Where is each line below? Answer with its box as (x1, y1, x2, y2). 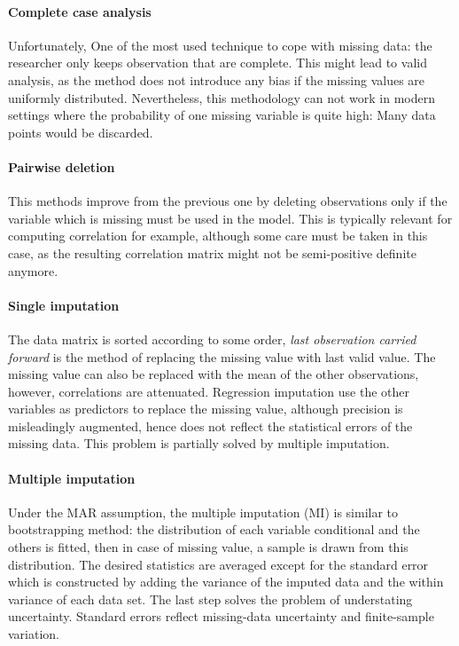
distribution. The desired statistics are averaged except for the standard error (8, 555, 429, 573)
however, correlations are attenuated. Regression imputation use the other (8, 382, 409, 400)
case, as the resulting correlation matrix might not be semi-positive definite (8, 243, 416, 262)
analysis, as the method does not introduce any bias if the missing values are (8, 70, 425, 89)
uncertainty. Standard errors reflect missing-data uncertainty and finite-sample (8, 607, 434, 626)
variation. (8, 625, 60, 643)
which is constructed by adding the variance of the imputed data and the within (8, 572, 444, 591)
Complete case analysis (8, 2, 152, 20)
